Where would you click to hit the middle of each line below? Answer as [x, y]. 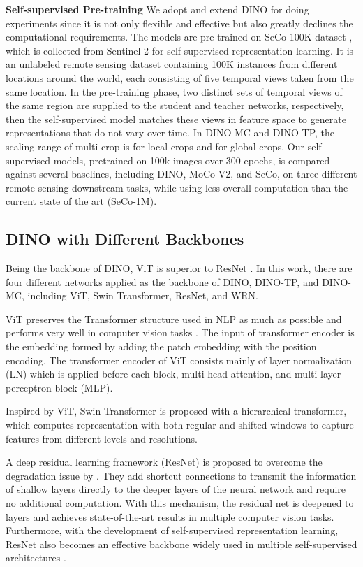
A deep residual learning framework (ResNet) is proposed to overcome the [164, 462]
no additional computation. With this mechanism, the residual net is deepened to [180, 503]
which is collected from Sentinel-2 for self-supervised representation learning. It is [180, 50]
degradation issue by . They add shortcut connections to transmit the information [181, 475]
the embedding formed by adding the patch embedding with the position [161, 346]
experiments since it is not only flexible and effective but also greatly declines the [179, 23]
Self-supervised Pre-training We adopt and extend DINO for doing [157, 9]
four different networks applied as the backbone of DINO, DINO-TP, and [162, 281]
